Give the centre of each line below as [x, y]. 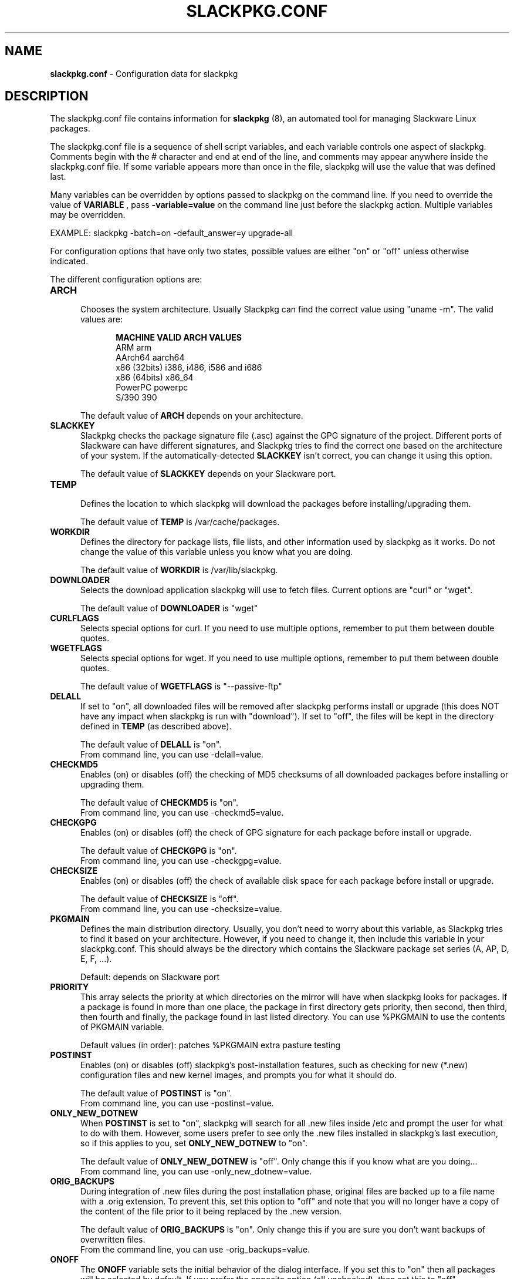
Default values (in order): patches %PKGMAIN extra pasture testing [211, 1045]
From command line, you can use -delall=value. [172, 755]
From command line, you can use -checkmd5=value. [182, 813]
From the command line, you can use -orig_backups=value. [195, 1250]
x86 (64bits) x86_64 [155, 378]
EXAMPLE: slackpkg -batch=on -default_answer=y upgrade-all [172, 233]
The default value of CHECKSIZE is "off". [160, 899]
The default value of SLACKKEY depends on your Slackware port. [208, 474]
